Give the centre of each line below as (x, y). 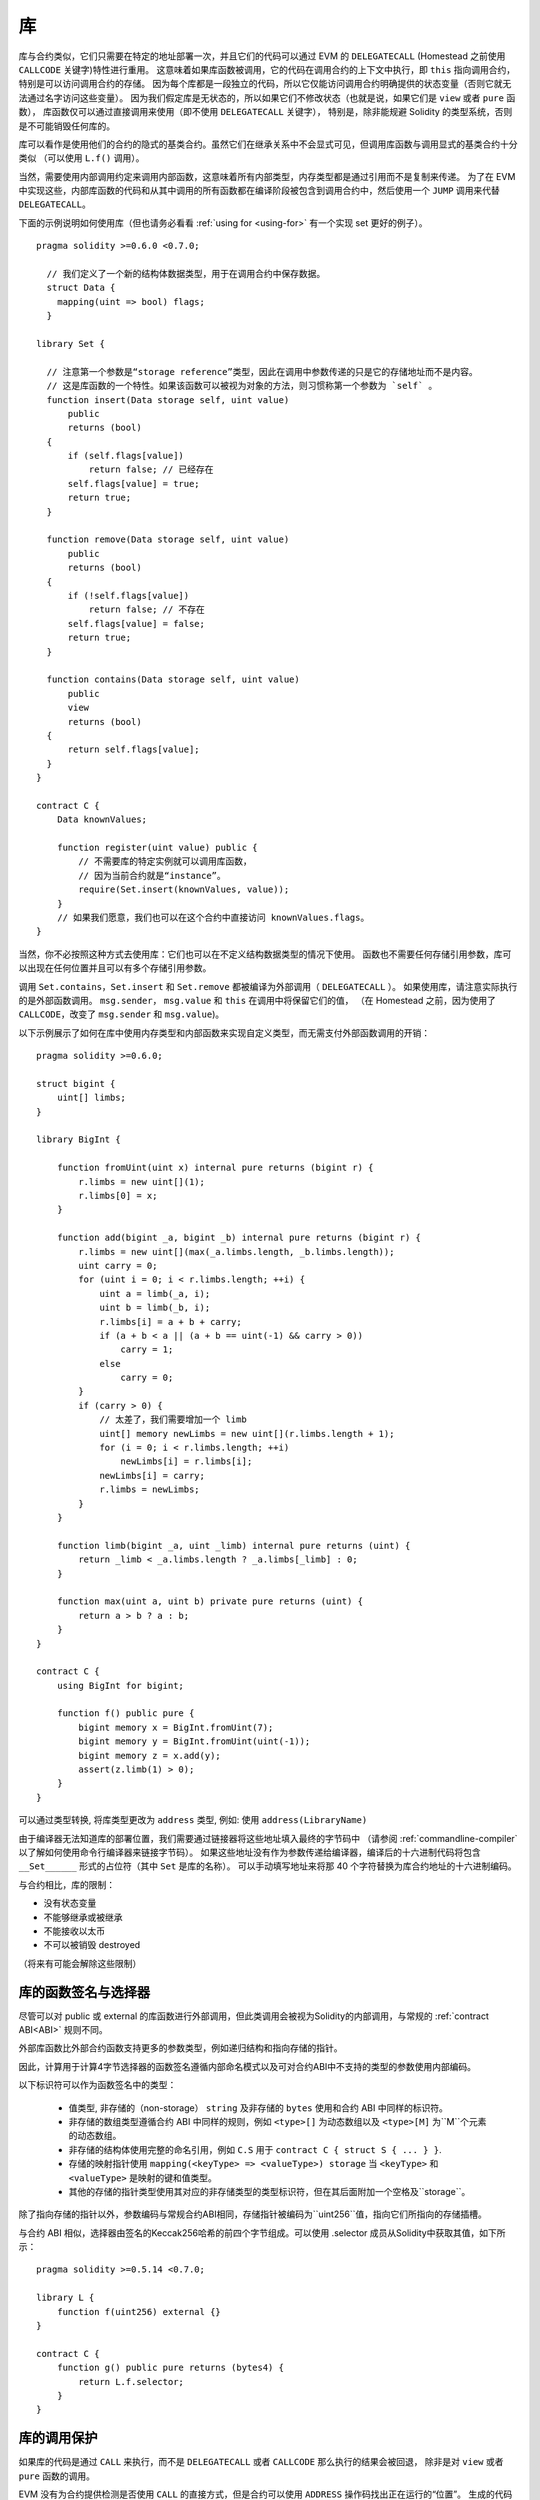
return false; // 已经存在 (151, 469)
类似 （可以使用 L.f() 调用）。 (81, 158)
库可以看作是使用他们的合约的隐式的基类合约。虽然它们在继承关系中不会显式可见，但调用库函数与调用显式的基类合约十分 (268, 144)
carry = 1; (147, 1349)
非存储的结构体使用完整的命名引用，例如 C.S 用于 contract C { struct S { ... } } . (255, 2149)
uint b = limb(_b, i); (155, 1308)
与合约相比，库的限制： (66, 1884)
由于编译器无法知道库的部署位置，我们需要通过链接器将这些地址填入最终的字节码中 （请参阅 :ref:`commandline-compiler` (268, 1838)
